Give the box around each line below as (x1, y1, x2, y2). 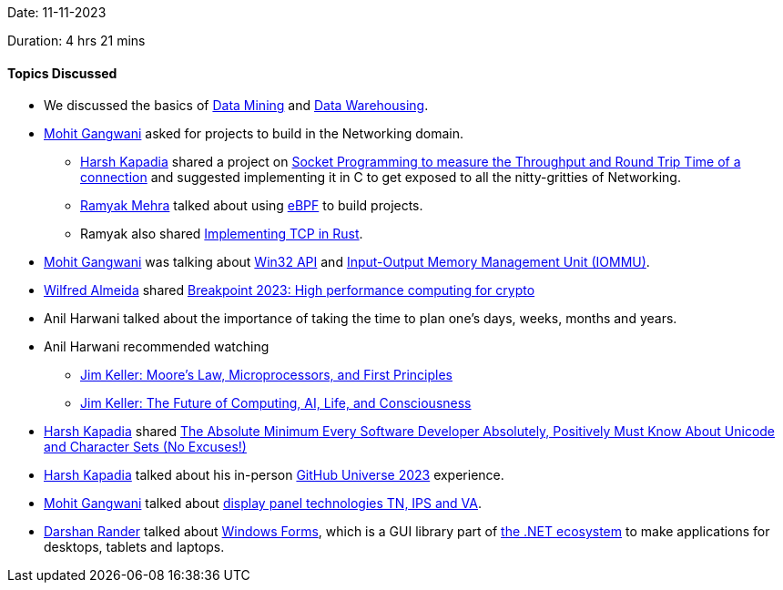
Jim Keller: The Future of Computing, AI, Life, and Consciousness (80, 395, 472, 412)
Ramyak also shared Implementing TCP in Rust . (80, 226, 363, 242)
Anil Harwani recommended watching (44, 339, 269, 355)
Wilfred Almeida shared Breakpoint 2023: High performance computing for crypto (44, 282, 535, 299)
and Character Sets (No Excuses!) (44, 439, 247, 455)
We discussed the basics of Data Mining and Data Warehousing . (44, 97, 429, 114)
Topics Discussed (7, 65, 117, 81)
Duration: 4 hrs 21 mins (7, 33, 146, 48)
